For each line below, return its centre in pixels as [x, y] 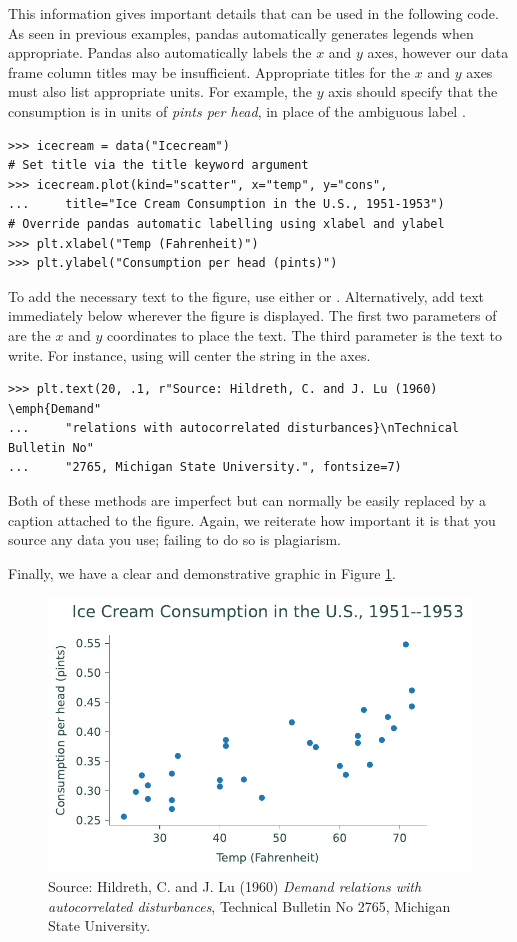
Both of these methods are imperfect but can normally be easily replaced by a [247, 500]
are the [29, 334]
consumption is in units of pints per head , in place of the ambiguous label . [237, 110]
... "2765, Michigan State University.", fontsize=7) [205, 467]
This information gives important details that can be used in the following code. [253, 13]
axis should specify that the [413, 91]
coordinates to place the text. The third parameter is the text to [304, 334]
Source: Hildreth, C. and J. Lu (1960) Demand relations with [235, 886]
